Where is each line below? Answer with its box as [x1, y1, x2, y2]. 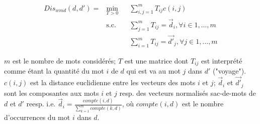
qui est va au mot [126, 66, 181, 76]
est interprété [201, 55, 242, 66]
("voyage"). [213, 66, 246, 76]
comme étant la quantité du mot [4, 66, 104, 76]
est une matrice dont [124, 55, 189, 66]
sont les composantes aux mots [4, 87, 99, 98]
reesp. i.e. [26, 98, 56, 109]
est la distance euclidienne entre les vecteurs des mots [30, 77, 196, 88]
